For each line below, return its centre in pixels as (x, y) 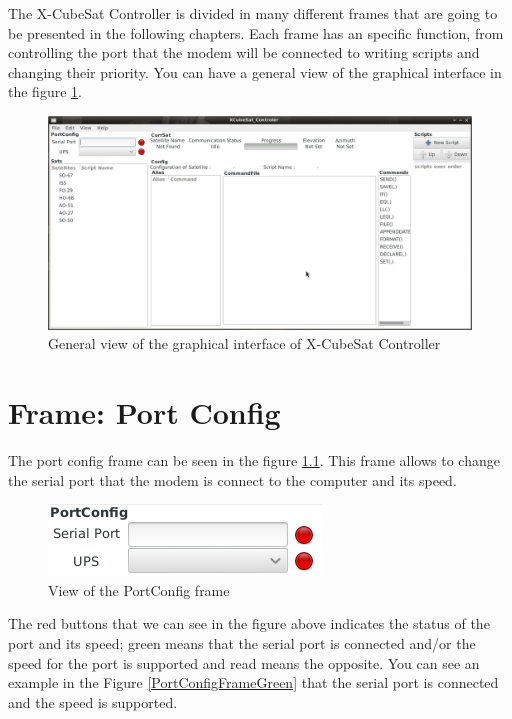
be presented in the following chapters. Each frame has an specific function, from (256, 32)
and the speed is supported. (93, 701)
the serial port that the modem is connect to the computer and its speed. (232, 479)
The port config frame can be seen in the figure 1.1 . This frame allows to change (254, 459)
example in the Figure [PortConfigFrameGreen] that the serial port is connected (253, 682)
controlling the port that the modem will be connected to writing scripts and (244, 52)
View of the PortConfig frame (139, 589)
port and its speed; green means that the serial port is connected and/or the (242, 642)
